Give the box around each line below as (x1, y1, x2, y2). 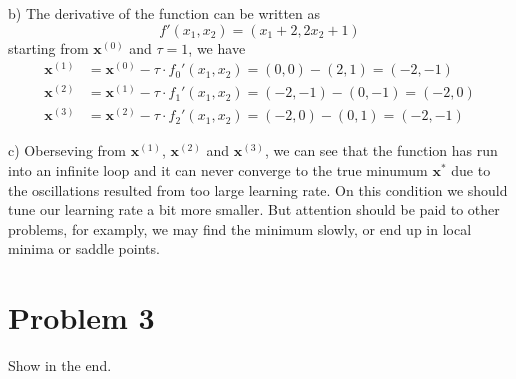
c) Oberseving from (8, 140, 126, 161)
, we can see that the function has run (265, 140, 498, 161)
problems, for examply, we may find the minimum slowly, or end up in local (8, 218, 472, 239)
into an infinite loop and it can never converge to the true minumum (8, 159, 428, 180)
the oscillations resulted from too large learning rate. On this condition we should (8, 179, 508, 200)
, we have (188, 37, 246, 58)
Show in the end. (8, 355, 112, 376)
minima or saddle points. (8, 238, 160, 259)
